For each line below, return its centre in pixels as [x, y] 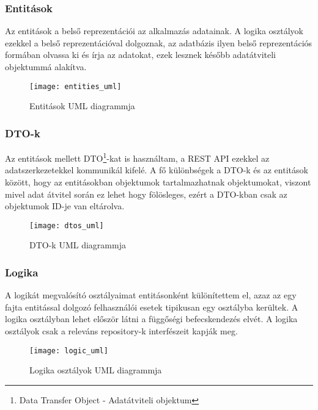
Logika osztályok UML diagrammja [96, 370]
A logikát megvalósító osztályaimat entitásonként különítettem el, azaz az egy [151, 295]
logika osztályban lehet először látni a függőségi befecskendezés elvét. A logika [151, 319]
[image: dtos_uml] [67, 225]
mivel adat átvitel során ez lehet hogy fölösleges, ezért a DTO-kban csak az [146, 194]
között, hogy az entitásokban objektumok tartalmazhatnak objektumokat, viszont [158, 182]
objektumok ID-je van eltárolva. [65, 206]
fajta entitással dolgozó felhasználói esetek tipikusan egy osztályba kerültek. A [152, 307]
